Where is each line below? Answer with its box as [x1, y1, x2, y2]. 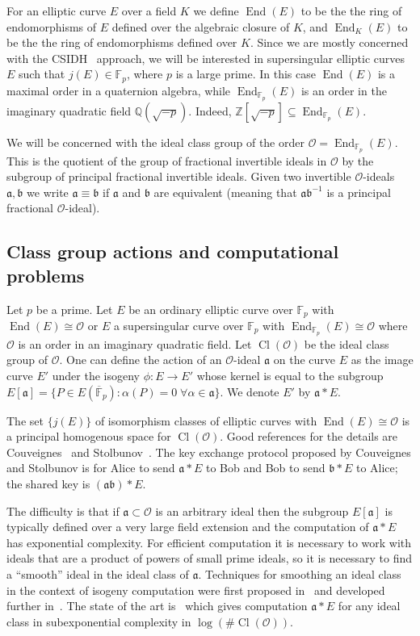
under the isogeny [52, 367, 140, 384]
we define [193, 2, 239, 19]
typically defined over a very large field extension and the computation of [6, 518, 369, 535]
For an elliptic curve [6, 2, 107, 19]
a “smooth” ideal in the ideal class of [6, 565, 189, 582]
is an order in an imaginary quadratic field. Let [18, 335, 252, 352]
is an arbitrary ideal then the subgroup [155, 502, 349, 519]
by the [342, 152, 374, 169]
